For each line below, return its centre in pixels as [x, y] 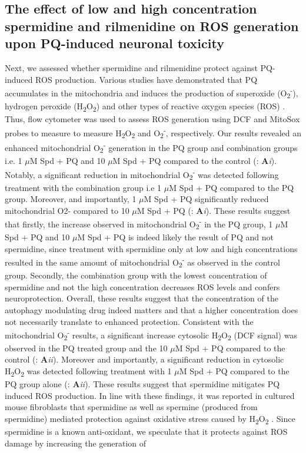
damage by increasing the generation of [76, 443]
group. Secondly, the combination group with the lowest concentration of [136, 275]
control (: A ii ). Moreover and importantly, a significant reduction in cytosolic [144, 359]
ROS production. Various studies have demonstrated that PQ [147, 79]
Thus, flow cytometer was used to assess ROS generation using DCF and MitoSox [152, 119]
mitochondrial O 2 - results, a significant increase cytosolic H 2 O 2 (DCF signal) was [151, 335]
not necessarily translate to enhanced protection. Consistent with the [129, 321]
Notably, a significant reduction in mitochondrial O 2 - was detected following [142, 174]
